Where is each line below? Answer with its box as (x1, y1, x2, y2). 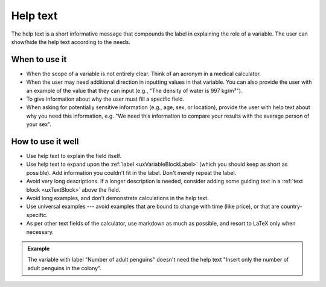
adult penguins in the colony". (27, 264, 102, 271)
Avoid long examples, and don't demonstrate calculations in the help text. (26, 195, 209, 202)
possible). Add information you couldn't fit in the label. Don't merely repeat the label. (26, 169, 237, 176)
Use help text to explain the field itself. (26, 153, 122, 160)
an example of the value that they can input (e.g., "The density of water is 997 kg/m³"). (26, 87, 243, 94)
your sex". (26, 121, 51, 128)
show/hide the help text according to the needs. (11, 38, 131, 45)
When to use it (11, 54, 67, 65)
